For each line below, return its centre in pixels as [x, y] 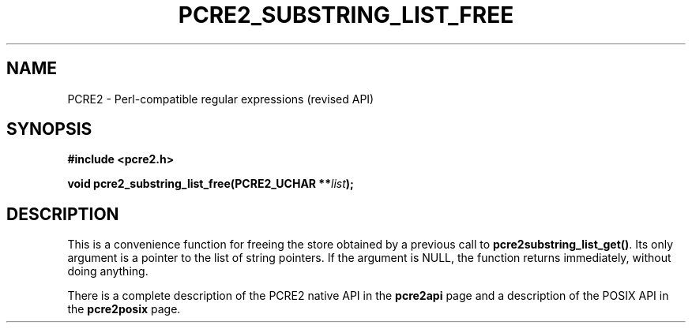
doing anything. [108, 271]
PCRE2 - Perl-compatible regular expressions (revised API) [221, 99]
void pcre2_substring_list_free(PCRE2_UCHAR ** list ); [211, 184]
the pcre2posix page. [124, 309]
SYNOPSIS [49, 129]
